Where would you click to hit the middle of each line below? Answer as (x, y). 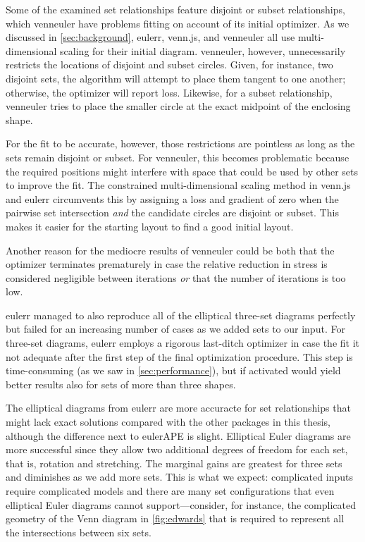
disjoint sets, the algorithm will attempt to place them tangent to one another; (176, 78)
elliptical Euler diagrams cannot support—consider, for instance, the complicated (181, 504)
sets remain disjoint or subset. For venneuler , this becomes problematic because (178, 157)
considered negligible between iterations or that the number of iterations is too (176, 277)
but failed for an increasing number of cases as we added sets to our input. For (175, 329)
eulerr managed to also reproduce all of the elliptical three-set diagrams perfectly (181, 315)
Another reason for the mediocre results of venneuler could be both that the (170, 250)
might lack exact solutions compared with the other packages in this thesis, (168, 422)
